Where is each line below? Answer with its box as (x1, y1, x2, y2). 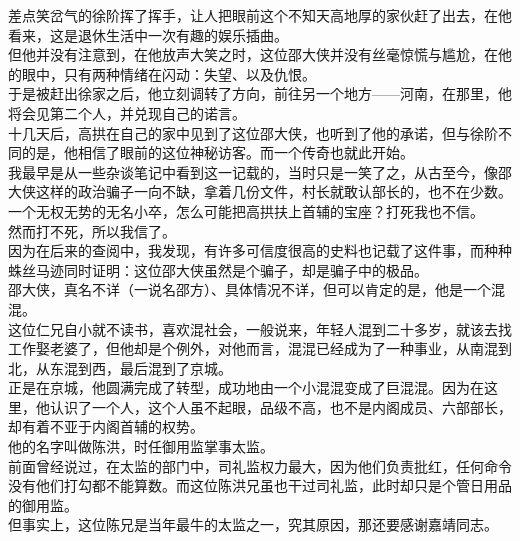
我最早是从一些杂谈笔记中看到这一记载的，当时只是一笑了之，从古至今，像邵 (8, 161, 512, 182)
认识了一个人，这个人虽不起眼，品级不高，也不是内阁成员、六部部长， (49, 396, 512, 417)
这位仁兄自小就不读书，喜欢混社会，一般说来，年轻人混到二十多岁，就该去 (8, 318, 498, 339)
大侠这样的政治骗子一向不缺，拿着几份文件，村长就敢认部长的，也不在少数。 (8, 181, 512, 202)
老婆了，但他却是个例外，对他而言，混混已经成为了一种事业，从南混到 (49, 338, 512, 359)
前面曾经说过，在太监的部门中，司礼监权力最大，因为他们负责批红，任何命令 (8, 455, 512, 476)
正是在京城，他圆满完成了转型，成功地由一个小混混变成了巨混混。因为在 (8, 377, 484, 398)
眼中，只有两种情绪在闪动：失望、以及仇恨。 (21, 63, 316, 84)
